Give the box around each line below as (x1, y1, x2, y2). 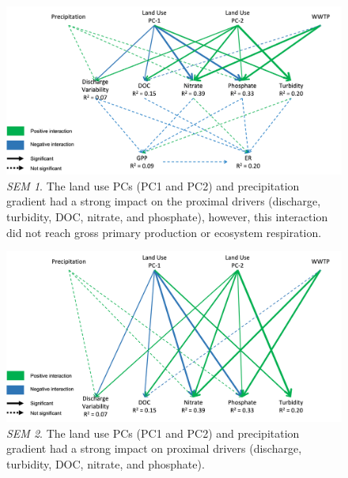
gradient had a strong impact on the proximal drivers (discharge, (6, 193, 321, 209)
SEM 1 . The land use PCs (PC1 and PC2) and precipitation (6, 177, 300, 194)
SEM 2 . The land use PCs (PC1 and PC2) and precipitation (6, 424, 300, 441)
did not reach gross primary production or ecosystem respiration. (6, 224, 322, 240)
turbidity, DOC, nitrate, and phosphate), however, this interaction (6, 209, 328, 225)
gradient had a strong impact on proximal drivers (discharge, (6, 440, 302, 457)
